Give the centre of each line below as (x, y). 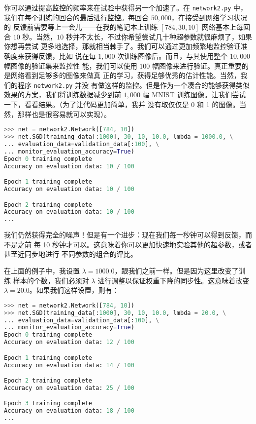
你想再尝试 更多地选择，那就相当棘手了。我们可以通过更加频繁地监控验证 (122, 46)
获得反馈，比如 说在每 (60, 56)
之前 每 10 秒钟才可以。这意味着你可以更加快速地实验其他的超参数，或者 (135, 244)
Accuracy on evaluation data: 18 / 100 (69, 411)
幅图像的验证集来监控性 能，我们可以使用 (71, 65)
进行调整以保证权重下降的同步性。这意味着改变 (174, 280)
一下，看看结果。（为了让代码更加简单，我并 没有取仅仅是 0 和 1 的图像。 (122, 104)
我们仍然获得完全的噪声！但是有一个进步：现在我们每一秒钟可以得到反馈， (125, 235)
